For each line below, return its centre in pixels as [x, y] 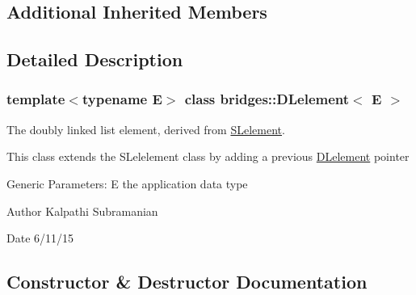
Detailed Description [95, 59]
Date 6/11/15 [40, 238]
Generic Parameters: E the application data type [127, 183]
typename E [122, 99]
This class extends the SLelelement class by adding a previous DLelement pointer [208, 156]
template [36, 99]
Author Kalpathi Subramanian [82, 211]
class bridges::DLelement [267, 99]
